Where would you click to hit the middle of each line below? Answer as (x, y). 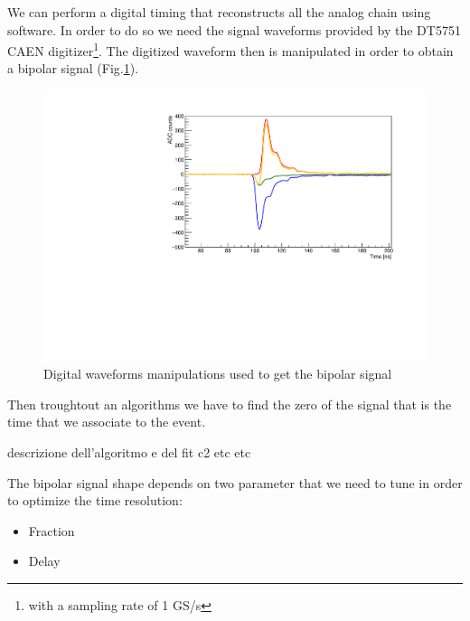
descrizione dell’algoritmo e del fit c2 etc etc (129, 452)
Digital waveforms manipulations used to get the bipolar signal (218, 374)
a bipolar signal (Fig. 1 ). (73, 68)
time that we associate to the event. (107, 422)
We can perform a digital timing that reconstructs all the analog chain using (219, 12)
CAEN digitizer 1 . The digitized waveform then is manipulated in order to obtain (230, 49)
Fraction (52, 530)
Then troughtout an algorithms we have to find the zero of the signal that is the (230, 404)
